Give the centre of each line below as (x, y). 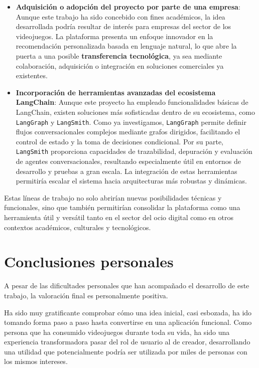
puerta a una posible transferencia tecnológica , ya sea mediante (119, 55)
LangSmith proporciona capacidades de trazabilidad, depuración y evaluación (134, 151)
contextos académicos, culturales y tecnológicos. (78, 227)
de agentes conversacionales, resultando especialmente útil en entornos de (128, 161)
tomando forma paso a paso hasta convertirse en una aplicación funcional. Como (128, 322)
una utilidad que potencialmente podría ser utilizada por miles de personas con (126, 351)
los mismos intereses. (36, 361)
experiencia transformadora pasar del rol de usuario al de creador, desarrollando (127, 342)
